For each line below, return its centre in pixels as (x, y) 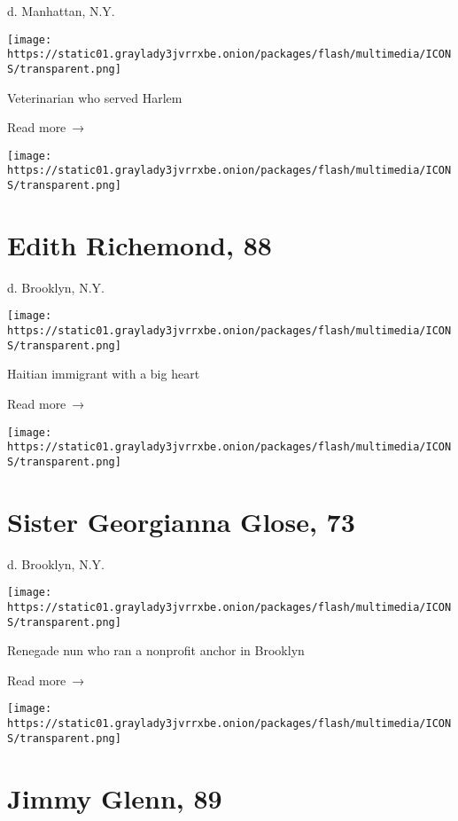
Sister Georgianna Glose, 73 (181, 521)
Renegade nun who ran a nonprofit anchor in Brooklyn (156, 650)
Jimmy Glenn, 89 (115, 798)
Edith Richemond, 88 (140, 244)
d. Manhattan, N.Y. (61, 11)
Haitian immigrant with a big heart (104, 374)
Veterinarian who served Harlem (95, 97)
